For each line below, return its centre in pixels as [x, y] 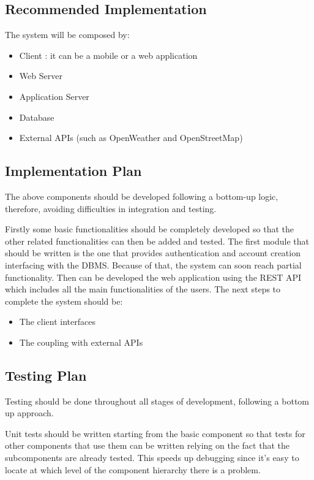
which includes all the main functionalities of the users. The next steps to [143, 289]
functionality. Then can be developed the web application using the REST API [153, 277]
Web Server [41, 76]
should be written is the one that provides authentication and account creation [153, 253]
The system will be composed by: [67, 35]
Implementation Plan [73, 171]
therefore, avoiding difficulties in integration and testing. [111, 208]
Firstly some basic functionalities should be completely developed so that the [150, 229]
